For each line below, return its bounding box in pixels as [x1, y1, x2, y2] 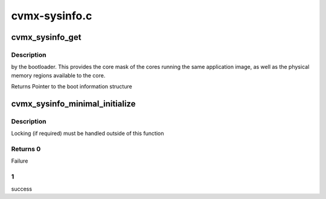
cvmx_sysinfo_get [11, 32, 81, 42]
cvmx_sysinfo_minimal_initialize [11, 99, 136, 109]
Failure [11, 157, 28, 165]
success [11, 185, 33, 192]
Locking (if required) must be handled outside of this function [11, 130, 164, 137]
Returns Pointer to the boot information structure [11, 83, 132, 90]
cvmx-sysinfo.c [11, 9, 92, 22]
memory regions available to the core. [11, 71, 106, 79]
